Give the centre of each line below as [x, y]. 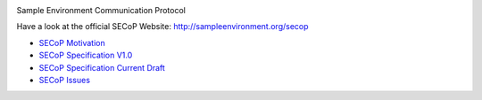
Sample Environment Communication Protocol [101, 10]
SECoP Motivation [72, 42]
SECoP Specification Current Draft [102, 67]
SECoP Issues [65, 80]
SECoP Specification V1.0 [86, 55]
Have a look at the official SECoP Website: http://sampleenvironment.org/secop [162, 27]
